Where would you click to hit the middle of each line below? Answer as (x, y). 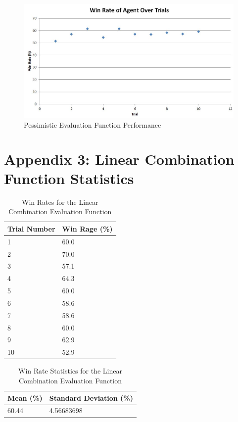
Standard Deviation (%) (91, 398)
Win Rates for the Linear (60, 202)
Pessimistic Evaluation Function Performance (93, 124)
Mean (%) (25, 398)
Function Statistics (69, 178)
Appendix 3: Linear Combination (119, 159)
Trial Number (31, 228)
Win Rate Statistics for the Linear (70, 371)
